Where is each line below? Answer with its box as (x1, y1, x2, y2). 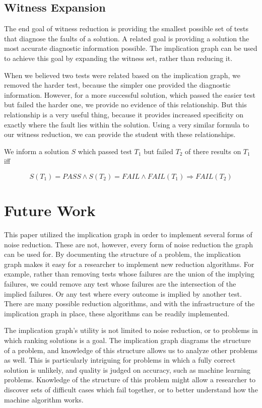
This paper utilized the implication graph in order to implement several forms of (4, 229, 252, 240)
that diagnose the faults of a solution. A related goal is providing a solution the (4, 33, 249, 43)
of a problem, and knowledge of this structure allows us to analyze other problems (4, 345, 258, 355)
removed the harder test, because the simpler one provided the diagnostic (4, 80, 231, 90)
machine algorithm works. (4, 394, 84, 404)
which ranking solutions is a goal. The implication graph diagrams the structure (4, 334, 251, 345)
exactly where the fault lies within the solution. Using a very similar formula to (4, 119, 249, 129)
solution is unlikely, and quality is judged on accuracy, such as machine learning (4, 364, 250, 375)
